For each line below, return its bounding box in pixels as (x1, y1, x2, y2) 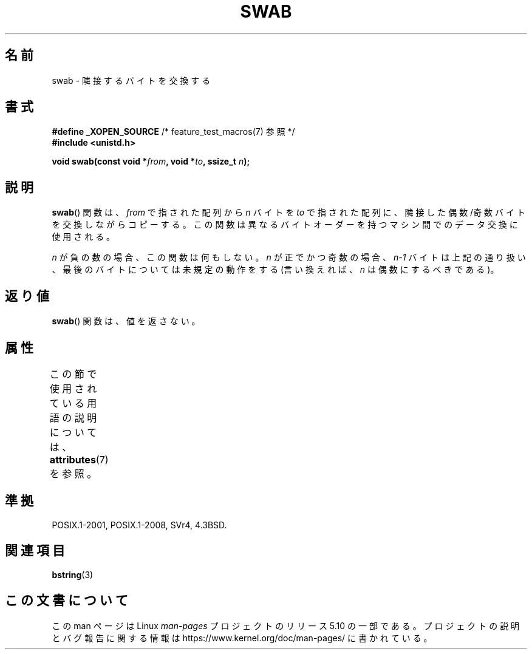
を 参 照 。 (49, 467, 97, 480)
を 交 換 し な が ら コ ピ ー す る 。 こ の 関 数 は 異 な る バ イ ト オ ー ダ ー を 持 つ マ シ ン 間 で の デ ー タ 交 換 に (52, 219, 518, 230)
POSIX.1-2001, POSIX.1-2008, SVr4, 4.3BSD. (52, 519, 227, 530)
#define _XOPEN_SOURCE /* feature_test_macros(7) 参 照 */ (52, 126, 295, 137)
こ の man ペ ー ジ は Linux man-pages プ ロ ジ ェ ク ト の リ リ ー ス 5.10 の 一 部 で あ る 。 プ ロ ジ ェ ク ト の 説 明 (52, 620, 520, 631)
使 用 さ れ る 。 (52, 231, 115, 242)
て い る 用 (49, 397, 97, 409)
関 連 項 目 (5, 543, 65, 559)
